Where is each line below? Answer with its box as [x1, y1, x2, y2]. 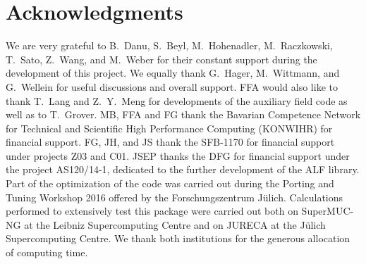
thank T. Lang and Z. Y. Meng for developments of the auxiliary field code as [6, 93, 348, 108]
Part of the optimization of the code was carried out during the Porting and [6, 176, 334, 191]
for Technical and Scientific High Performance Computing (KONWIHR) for [6, 120, 333, 135]
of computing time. [6, 245, 88, 260]
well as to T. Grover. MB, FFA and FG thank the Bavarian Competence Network [6, 107, 361, 122]
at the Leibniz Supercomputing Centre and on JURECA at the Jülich [24, 217, 326, 232]
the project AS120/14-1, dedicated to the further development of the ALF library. [6, 162, 360, 177]
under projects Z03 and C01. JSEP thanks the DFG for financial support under [6, 148, 350, 163]
